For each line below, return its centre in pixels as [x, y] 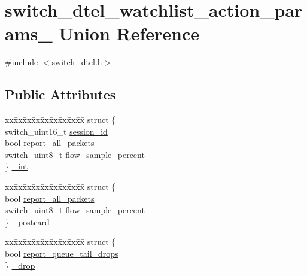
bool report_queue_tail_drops [62, 254]
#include [22, 62]
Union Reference [129, 33]
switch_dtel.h [77, 62]
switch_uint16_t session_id [56, 131]
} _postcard [27, 221]
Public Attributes [60, 94]
